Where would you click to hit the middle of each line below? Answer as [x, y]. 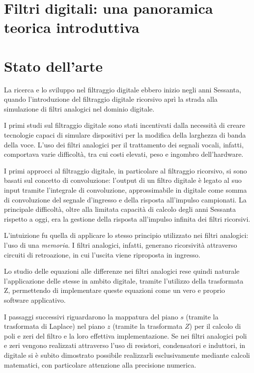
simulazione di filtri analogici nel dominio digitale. [79, 108]
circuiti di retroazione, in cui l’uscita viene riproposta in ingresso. [102, 254]
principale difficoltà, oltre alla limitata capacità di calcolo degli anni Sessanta [120, 209]
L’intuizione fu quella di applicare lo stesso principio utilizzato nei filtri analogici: [126, 235]
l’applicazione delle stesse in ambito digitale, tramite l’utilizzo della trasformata [124, 280]
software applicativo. [35, 300]
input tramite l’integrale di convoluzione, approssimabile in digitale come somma [126, 190]
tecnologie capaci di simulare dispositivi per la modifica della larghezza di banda [125, 135]
